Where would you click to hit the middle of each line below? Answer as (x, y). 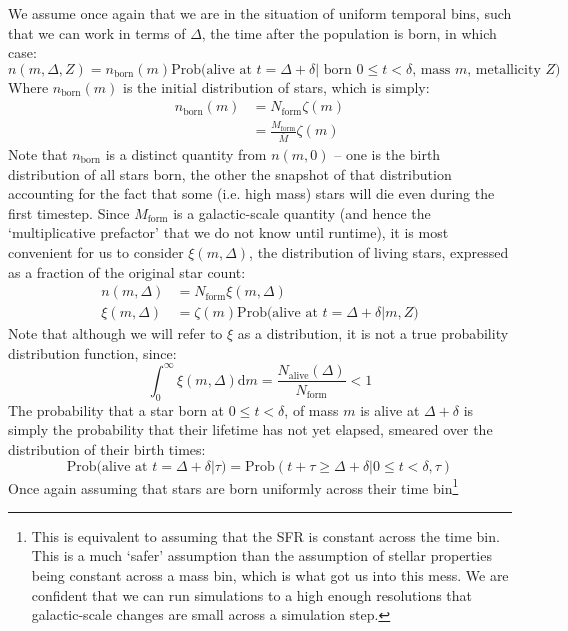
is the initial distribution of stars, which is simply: (276, 86)
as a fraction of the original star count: (127, 271)
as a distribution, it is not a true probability (373, 333)
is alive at (390, 409)
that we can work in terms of (97, 32)
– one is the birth (387, 154)
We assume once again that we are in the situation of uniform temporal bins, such (260, 13)
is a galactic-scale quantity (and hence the (302, 212)
